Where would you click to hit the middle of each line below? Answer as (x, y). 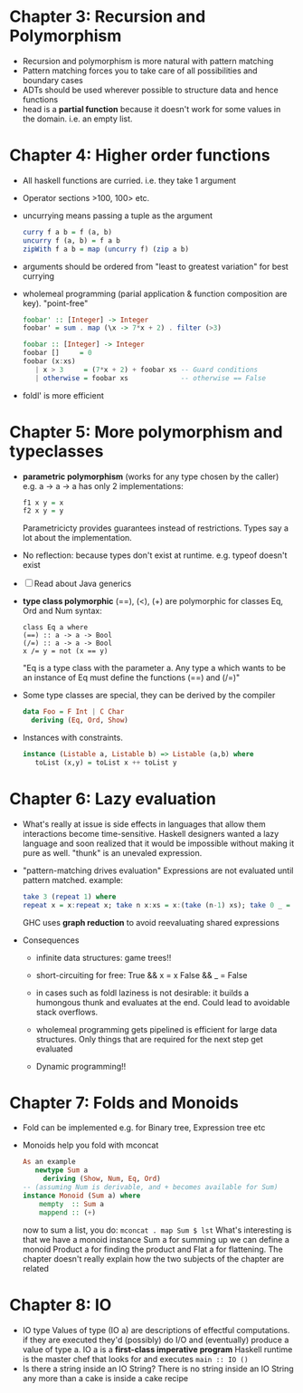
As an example (49, 1162)
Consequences (51, 940)
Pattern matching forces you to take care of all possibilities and (140, 71)
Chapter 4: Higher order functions (140, 155)
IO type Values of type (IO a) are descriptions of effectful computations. (156, 1330)
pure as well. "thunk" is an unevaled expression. (112, 852)
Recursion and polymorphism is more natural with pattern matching (148, 61)
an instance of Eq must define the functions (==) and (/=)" (131, 677)
